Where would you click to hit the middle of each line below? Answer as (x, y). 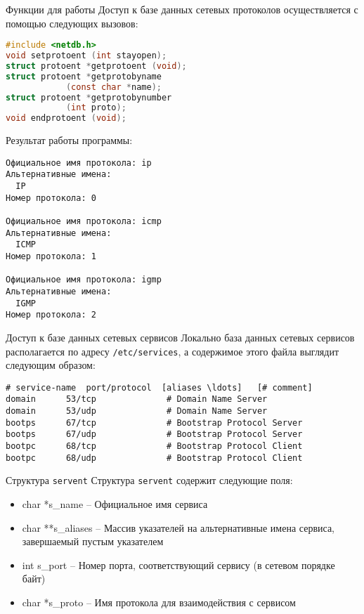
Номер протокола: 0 (51, 198)
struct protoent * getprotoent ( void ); (96, 66)
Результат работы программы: (69, 140)
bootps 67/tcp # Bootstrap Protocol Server (154, 423)
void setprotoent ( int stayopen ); (86, 56)
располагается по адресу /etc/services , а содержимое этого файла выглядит (173, 351)
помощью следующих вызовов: (72, 23)
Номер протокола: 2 (51, 315)
